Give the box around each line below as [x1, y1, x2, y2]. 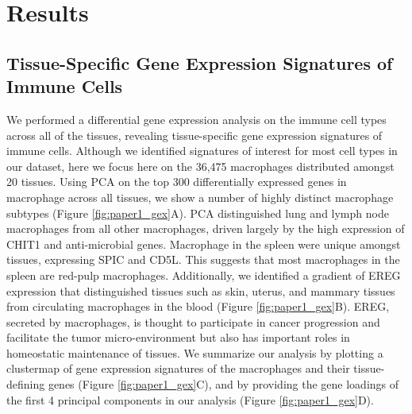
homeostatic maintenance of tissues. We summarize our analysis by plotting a [6, 344, 383, 361]
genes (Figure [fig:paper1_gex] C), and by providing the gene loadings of [48, 376, 399, 393]
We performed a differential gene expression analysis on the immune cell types [6, 110, 387, 127]
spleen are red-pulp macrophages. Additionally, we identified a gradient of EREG [6, 266, 401, 283]
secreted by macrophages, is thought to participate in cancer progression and [6, 313, 380, 330]
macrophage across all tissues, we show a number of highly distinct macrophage [6, 188, 394, 205]
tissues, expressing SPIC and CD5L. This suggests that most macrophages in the [6, 251, 400, 268]
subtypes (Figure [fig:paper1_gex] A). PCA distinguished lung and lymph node [6, 204, 389, 221]
